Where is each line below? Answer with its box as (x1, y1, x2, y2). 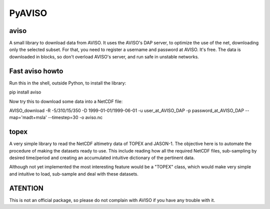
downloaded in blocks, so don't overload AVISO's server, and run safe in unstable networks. (9, 53, 199, 59)
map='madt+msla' (9, 114, 47, 120)
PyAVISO (9, 7, 47, 18)
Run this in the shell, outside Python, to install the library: (9, 80, 126, 86)
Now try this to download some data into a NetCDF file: (9, 98, 123, 104)
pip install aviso (9, 89, 41, 95)
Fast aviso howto (9, 66, 63, 75)
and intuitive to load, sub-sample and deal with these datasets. (9, 170, 138, 177)
